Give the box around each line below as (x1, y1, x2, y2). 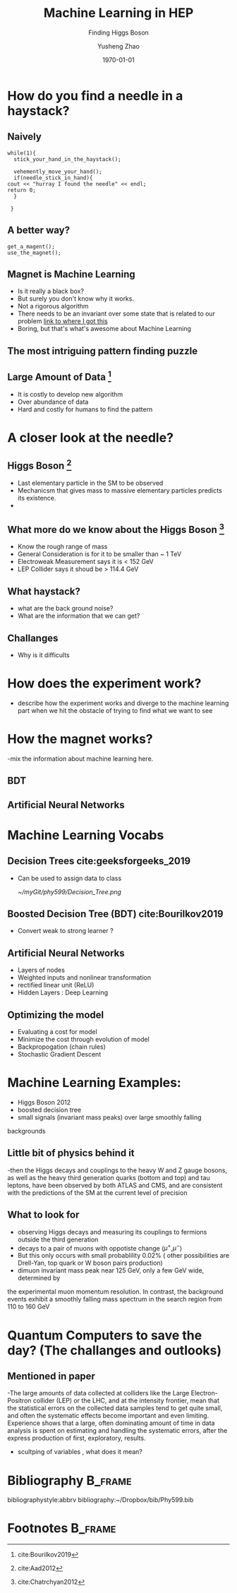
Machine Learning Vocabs (7, 827, 164, 843)
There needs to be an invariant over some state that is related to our (17, 309, 215, 318)
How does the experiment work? (7, 675, 202, 692)
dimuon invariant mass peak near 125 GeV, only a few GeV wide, (17, 1266, 205, 1275)
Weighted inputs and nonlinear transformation (17, 973, 152, 982)
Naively (7, 131, 42, 143)
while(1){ (7, 150, 37, 157)
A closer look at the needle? (7, 429, 174, 445)
